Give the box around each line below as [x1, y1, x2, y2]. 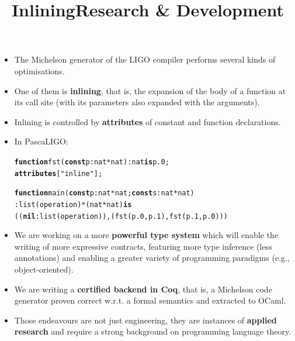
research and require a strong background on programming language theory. [14, 325, 291, 337]
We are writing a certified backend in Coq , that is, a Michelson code [14, 283, 272, 295]
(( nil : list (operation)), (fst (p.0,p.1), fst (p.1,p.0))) [14, 212, 228, 221]
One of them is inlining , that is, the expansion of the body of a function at [14, 84, 286, 97]
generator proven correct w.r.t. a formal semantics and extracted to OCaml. [14, 294, 286, 306]
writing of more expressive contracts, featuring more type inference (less [14, 240, 272, 252]
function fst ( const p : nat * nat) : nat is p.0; [14, 157, 169, 166]
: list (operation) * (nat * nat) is [14, 200, 132, 209]
